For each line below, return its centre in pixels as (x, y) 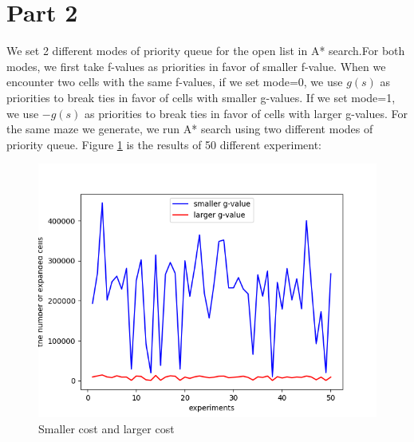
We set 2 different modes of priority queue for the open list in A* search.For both (206, 51)
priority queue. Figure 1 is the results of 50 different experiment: (164, 144)
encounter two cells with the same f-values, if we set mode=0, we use (175, 82)
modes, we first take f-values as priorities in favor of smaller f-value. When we (196, 66)
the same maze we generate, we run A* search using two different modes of (190, 129)
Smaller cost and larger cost (106, 428)
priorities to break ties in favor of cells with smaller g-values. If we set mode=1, (201, 97)
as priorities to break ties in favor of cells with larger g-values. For (246, 113)
